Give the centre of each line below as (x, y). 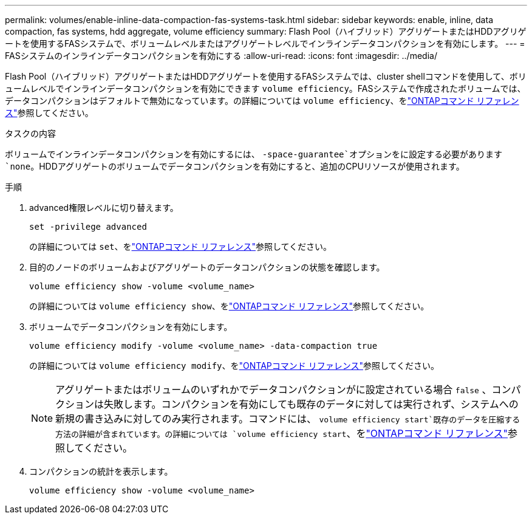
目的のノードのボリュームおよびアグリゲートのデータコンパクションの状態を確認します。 (207, 267)
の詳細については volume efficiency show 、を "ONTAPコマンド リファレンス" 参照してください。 (229, 306)
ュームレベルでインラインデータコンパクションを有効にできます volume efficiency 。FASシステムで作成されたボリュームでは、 (265, 88)
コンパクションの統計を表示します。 (101, 471)
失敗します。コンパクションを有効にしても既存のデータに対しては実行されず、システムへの (311, 404)
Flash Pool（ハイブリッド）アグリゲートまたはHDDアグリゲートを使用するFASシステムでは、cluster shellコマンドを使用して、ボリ (266, 76)
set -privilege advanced (88, 227)
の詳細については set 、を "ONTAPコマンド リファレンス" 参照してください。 (181, 246)
